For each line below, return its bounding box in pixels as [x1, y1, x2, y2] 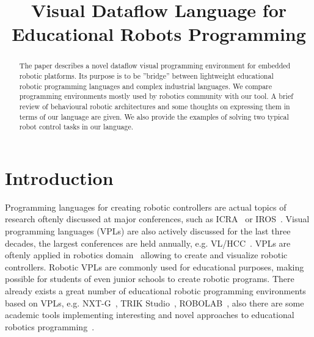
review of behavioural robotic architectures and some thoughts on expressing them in [19, 101, 290, 111]
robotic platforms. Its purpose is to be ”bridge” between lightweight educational [19, 71, 274, 81]
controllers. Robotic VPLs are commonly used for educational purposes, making [5, 260, 304, 273]
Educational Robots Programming [12, 21, 306, 46]
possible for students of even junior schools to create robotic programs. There [5, 272, 294, 285]
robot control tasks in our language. [19, 121, 134, 132]
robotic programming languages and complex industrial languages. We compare [19, 81, 272, 91]
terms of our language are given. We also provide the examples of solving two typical [19, 111, 289, 121]
